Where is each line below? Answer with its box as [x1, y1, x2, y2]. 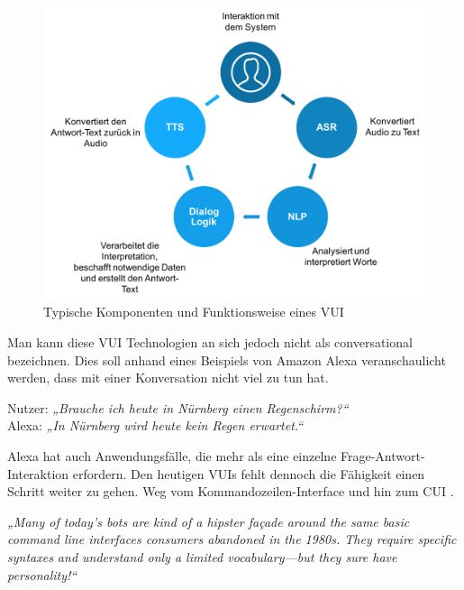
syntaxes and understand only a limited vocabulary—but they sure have [7, 547, 397, 566]
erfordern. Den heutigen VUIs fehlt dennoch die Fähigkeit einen [72, 464, 425, 483]
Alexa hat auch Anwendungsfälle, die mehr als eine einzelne [7, 446, 337, 465]
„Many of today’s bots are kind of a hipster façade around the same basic [7, 512, 410, 530]
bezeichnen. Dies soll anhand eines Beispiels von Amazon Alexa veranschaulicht [7, 350, 446, 369]
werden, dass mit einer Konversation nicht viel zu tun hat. [7, 368, 329, 387]
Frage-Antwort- [341, 446, 425, 465]
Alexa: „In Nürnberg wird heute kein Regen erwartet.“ [7, 416, 304, 435]
